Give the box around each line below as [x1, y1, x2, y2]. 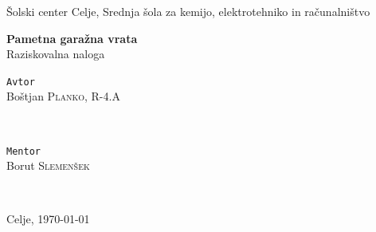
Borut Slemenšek [6, 157, 90, 174]
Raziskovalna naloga [6, 45, 105, 62]
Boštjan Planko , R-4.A [6, 88, 120, 104]
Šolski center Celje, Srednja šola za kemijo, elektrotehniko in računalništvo [6, 3, 370, 19]
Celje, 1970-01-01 [6, 210, 90, 227]
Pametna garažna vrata [6, 29, 138, 46]
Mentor [6, 145, 41, 157]
